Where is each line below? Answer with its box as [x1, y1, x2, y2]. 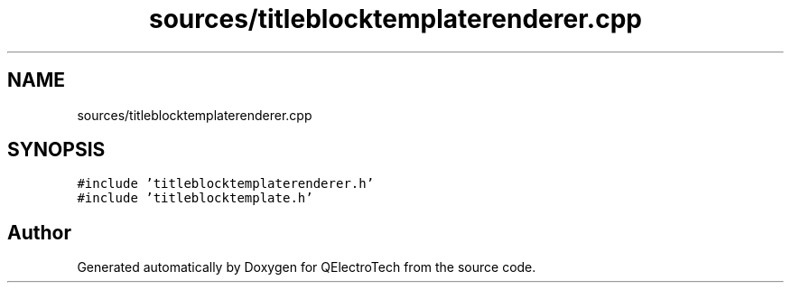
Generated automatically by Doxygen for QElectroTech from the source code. [77, 259, 536, 276]
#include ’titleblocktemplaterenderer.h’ [77, 176, 375, 192]
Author [7, 220, 71, 244]
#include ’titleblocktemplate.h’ [77, 191, 313, 206]
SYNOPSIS [7, 138, 106, 162]
